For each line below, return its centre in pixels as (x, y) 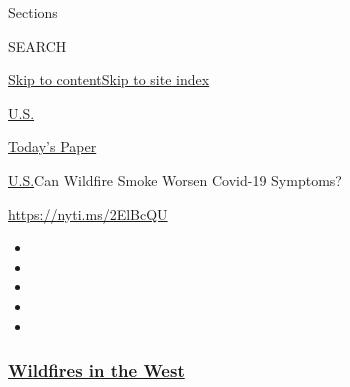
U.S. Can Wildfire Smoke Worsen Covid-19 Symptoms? (175, 179)
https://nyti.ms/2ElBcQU (88, 213)
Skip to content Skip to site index (109, 79)
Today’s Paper (52, 146)
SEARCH (37, 45)
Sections (33, 12)
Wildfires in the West (96, 370)
